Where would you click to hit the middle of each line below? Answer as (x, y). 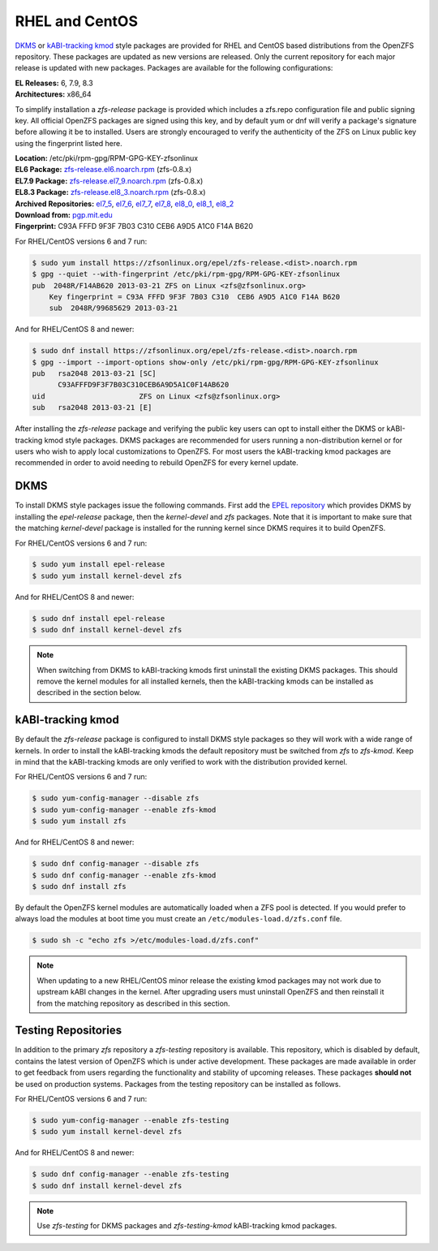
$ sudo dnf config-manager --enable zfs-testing (131, 1174)
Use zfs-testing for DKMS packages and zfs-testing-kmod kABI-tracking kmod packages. (187, 1226)
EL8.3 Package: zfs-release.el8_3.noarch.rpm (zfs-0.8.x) (110, 192)
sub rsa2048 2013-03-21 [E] (92, 408)
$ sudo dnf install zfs (79, 886)
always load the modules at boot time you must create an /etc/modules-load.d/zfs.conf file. (178, 919)
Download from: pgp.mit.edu (64, 215)
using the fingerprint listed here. (69, 143)
